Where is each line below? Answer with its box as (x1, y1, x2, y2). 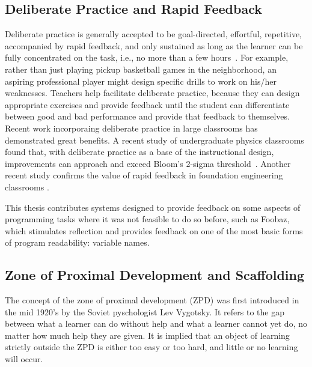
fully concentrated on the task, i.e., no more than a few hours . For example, (5, 51, 289, 64)
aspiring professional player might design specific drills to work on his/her (5, 74, 277, 87)
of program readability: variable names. (5, 236, 150, 249)
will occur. (5, 353, 43, 365)
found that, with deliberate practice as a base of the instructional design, (5, 145, 274, 158)
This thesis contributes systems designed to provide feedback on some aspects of (5, 201, 301, 213)
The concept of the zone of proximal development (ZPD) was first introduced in (5, 294, 299, 306)
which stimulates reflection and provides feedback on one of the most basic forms (5, 224, 303, 237)
